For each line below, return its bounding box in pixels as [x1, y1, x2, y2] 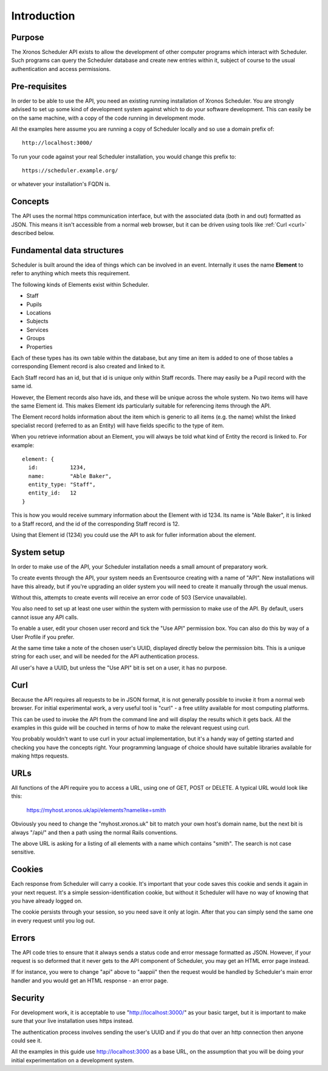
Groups [26, 335, 46, 342]
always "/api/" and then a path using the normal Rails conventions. [11, 829, 178, 836]
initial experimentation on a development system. [11, 1056, 134, 1064]
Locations [26, 309, 52, 317]
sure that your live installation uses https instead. [11, 1018, 134, 1025]
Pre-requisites [11, 81, 67, 91]
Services [26, 326, 49, 334]
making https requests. [11, 752, 69, 759]
